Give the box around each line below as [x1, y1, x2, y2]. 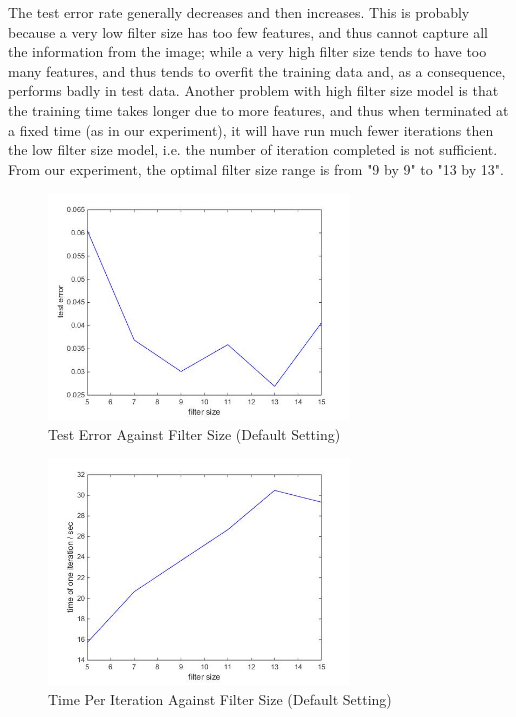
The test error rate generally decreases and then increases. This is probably [8, 2, 470, 22]
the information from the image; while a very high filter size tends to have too [8, 41, 487, 62]
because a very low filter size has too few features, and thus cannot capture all [8, 21, 489, 42]
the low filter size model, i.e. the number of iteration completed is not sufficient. [8, 139, 498, 160]
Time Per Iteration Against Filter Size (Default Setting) [48, 688, 392, 709]
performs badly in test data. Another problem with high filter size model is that [8, 80, 499, 101]
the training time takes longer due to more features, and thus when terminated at [8, 99, 509, 120]
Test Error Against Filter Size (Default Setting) [48, 423, 341, 444]
